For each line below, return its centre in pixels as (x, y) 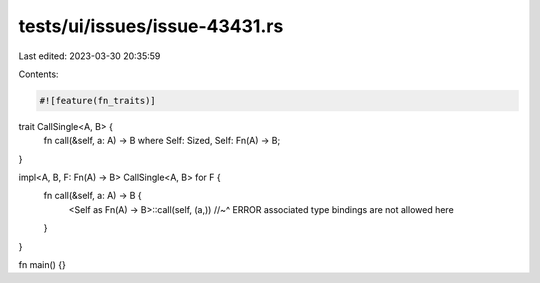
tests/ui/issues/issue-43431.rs (151, 26)
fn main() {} (42, 265)
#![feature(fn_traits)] (98, 100)
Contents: (38, 74)
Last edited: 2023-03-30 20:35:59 (89, 56)
